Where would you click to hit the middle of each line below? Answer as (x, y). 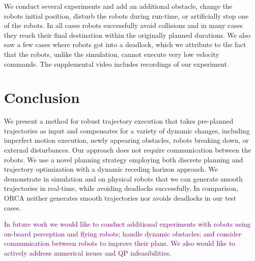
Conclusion (42, 97)
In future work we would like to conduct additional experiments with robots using (127, 224)
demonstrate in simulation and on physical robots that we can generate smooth (123, 178)
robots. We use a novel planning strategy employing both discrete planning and (124, 159)
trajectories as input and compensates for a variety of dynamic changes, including (127, 130)
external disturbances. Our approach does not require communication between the (127, 150)
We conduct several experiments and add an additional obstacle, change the (118, 6)
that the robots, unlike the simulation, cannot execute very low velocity (112, 54)
